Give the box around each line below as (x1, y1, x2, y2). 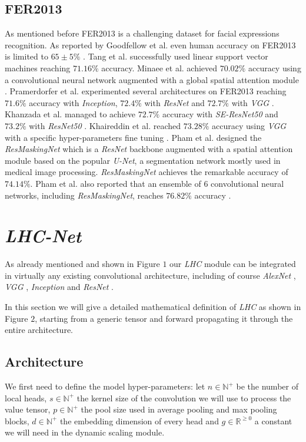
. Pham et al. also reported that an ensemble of (30, 177, 201, 189)
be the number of (236, 380, 298, 392)
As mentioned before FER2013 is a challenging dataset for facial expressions (5, 27, 280, 39)
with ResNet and (144, 96, 205, 108)
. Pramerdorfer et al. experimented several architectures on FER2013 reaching (5, 85, 287, 97)
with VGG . (231, 96, 274, 108)
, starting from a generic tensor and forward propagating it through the (35, 312, 293, 324)
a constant (254, 414, 292, 427)
